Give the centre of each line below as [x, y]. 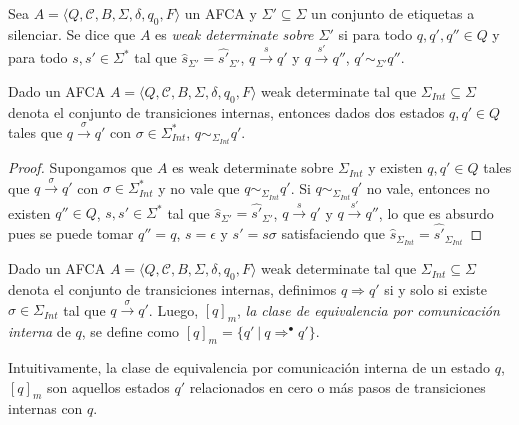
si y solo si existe [436, 289]
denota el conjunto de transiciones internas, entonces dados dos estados [226, 111]
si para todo [375, 33]
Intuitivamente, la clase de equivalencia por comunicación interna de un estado [249, 367]
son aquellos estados [108, 386]
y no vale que [199, 187]
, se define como [130, 331]
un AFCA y [220, 13]
